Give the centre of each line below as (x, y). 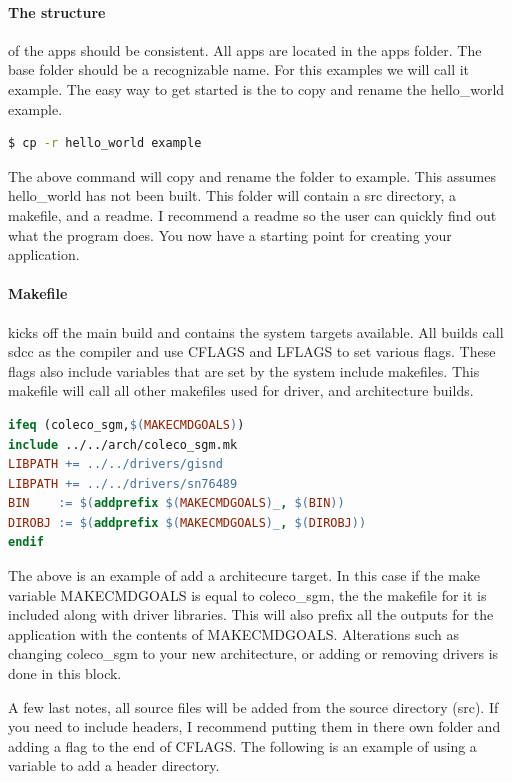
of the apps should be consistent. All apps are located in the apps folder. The (245, 49)
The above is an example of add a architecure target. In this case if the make (244, 575)
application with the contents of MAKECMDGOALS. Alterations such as (233, 633)
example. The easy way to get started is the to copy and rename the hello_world (256, 88)
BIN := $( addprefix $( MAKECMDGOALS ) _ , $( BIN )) (176, 503)
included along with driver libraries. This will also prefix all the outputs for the (251, 614)
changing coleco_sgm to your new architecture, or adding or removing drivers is (253, 653)
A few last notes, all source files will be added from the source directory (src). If (253, 706)
